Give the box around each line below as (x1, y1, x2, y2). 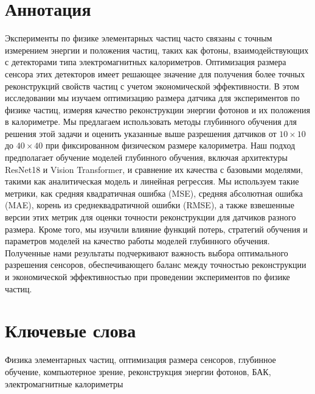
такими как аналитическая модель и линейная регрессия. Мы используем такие (5, 175, 299, 188)
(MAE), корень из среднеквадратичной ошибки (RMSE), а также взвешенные (5, 199, 294, 211)
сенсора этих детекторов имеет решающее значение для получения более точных (5, 67, 305, 80)
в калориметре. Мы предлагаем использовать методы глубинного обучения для (5, 115, 297, 128)
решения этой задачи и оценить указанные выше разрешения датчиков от (5, 127, 277, 139)
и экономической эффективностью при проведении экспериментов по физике (5, 270, 290, 283)
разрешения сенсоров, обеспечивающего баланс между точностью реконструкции (5, 258, 306, 271)
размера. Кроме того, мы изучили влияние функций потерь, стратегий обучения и (5, 222, 308, 235)
